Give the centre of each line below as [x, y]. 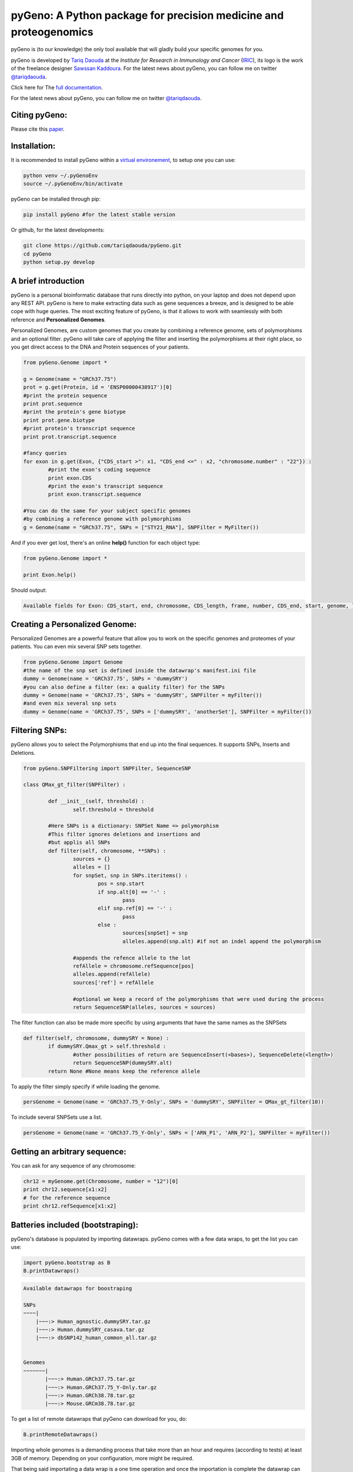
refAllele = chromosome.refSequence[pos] [133, 966]
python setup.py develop [59, 262]
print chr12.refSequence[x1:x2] [70, 1206]
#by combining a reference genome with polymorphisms [102, 519]
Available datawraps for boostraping [78, 1288]
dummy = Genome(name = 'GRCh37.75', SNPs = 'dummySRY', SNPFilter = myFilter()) [143, 695]
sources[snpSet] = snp [155, 933]
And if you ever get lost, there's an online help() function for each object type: [106, 542]
